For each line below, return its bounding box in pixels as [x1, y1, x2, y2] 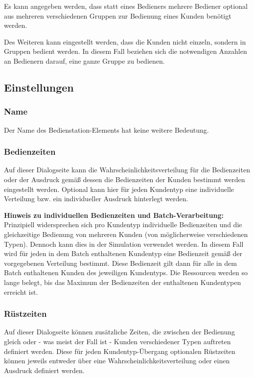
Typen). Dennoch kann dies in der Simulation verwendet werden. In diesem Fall [4, 238, 244, 249]
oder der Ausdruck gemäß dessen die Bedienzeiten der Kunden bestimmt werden [4, 174, 245, 184]
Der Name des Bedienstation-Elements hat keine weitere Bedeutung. [4, 124, 209, 135]
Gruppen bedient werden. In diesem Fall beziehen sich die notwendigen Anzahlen [4, 46, 247, 56]
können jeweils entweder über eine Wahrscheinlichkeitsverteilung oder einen [4, 355, 230, 366]
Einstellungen [4, 79, 74, 94]
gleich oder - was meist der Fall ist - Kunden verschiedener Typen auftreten [4, 336, 231, 346]
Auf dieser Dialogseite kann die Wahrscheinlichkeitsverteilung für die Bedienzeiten [4, 165, 250, 175]
